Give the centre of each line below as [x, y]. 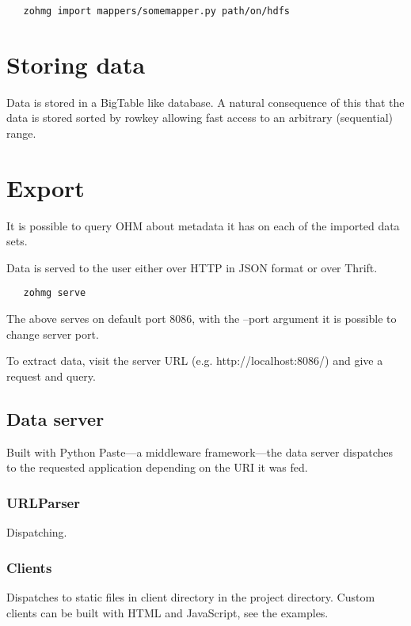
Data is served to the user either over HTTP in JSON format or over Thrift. [192, 267]
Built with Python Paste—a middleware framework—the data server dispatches [200, 451]
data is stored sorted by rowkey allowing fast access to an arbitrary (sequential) [200, 118]
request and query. [51, 376]
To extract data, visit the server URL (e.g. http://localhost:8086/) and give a [195, 360]
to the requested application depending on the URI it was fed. [157, 467]
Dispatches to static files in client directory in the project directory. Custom [191, 596]
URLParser [43, 502]
